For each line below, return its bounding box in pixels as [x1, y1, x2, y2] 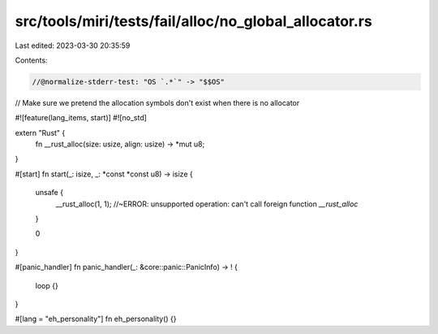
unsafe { [35, 188, 64, 197]
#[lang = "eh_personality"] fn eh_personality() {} [15, 314, 178, 324]
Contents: [15, 55, 48, 65]
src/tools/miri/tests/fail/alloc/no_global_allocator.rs [15, 12, 372, 30]
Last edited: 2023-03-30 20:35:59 [15, 41, 131, 50]
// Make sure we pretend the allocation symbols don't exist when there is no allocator [15, 98, 300, 107]
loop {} [35, 280, 58, 290]
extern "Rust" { [15, 128, 66, 137]
